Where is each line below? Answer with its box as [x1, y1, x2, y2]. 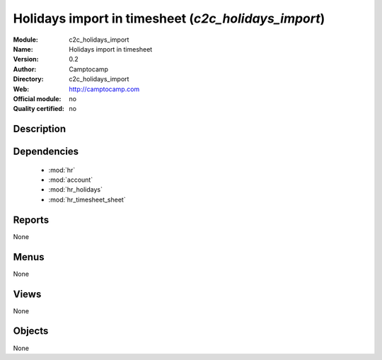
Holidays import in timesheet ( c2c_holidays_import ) [13, 11, 325, 26]
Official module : [13, 94, 62, 103]
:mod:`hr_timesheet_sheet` [48, 195, 127, 204]
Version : [13, 55, 39, 64]
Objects [13, 325, 49, 337]
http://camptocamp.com [69, 85, 140, 93]
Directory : [13, 75, 44, 83]
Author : [13, 64, 37, 74]
